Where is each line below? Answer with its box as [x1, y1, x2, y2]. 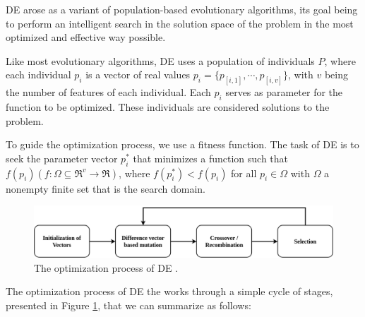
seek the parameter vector [6, 150, 118, 165]
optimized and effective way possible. [6, 30, 166, 44]
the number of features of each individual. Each [6, 85, 211, 100]
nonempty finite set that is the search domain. [6, 181, 205, 196]
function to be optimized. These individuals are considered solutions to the [6, 100, 330, 114]
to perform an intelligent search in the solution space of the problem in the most [6, 16, 354, 30]
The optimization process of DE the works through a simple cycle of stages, [6, 284, 333, 299]
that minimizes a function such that [133, 150, 288, 165]
